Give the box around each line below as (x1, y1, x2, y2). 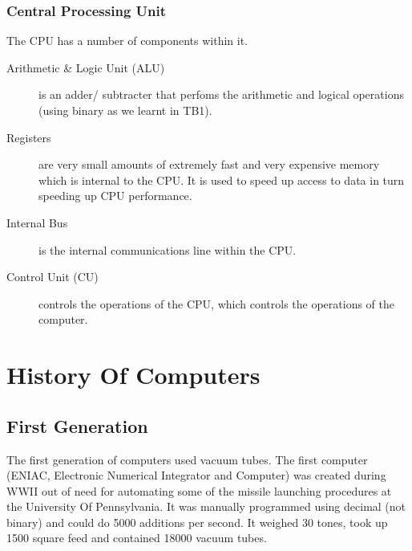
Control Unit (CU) (6, 268, 99, 285)
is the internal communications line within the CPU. (38, 241, 297, 258)
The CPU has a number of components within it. (6, 32, 248, 49)
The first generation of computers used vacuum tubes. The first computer (6, 451, 368, 467)
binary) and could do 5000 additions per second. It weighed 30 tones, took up (6, 513, 388, 530)
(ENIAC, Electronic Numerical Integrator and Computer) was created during (6, 467, 386, 484)
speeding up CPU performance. (38, 187, 192, 204)
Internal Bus (6, 214, 68, 231)
